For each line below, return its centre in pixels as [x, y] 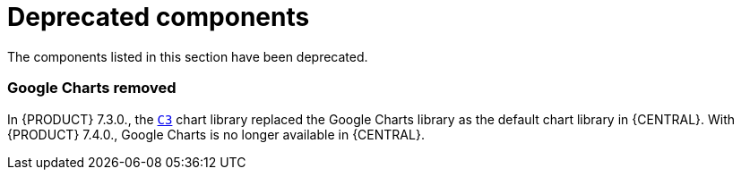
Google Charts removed [92, 88]
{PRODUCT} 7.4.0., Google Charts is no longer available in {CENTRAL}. [216, 134]
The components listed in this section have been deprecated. [188, 56]
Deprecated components [159, 17]
